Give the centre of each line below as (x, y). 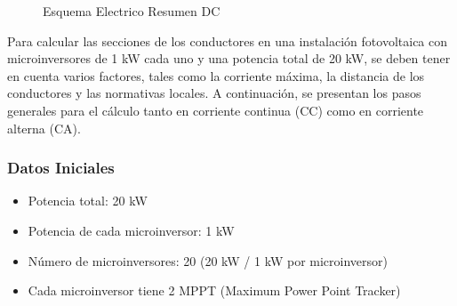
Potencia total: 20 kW (88, 201)
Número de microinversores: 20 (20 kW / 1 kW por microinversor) (208, 260)
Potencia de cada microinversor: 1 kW (131, 230)
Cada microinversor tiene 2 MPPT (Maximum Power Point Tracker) (214, 290)
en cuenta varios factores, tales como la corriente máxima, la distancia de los (216, 75)
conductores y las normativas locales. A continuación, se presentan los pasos (214, 93)
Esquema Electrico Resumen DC (132, 11)
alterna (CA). (44, 128)
